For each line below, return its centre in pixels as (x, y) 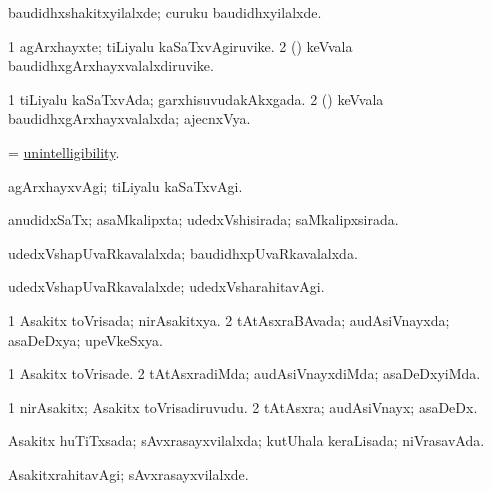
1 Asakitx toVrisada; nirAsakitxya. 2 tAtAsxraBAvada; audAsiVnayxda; (229, 319)
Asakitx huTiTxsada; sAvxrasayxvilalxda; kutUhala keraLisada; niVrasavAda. (246, 440)
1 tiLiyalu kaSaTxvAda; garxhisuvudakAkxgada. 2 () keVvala (196, 98)
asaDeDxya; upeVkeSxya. (85, 339)
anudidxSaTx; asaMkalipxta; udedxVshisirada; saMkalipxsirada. (203, 219)
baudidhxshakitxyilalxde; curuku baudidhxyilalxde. (165, 12)
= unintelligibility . (64, 151)
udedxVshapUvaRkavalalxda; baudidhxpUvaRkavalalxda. (183, 252)
